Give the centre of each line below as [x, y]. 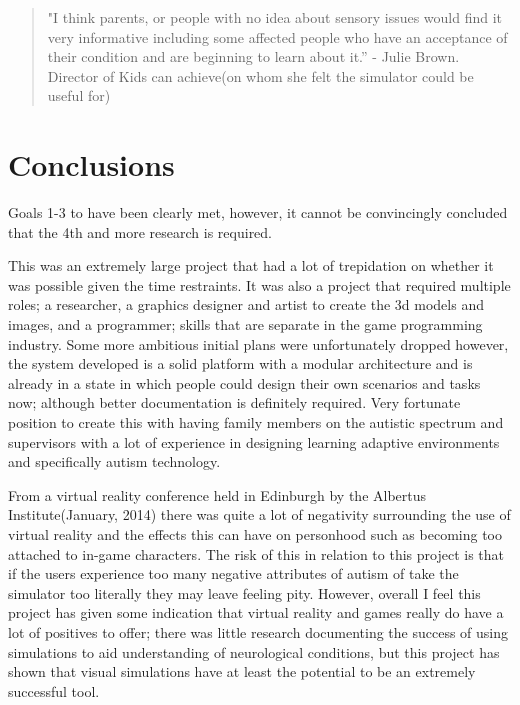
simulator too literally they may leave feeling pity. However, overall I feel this [244, 592]
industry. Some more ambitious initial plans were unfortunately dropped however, [258, 343]
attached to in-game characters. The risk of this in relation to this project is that [256, 553]
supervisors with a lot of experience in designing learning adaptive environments [254, 441]
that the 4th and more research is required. [140, 231]
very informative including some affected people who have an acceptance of [277, 36]
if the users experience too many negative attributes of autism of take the [233, 573]
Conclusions [91, 164]
